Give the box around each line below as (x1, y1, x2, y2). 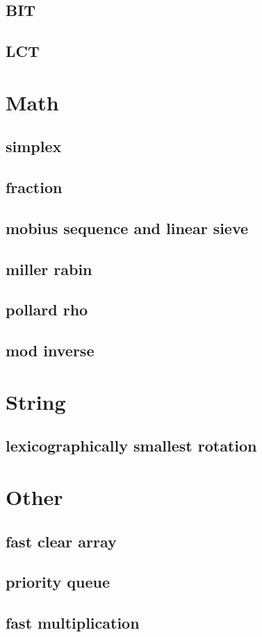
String (6, 387, 66, 415)
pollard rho (6, 299, 88, 320)
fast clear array (6, 530, 117, 552)
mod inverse (6, 340, 95, 361)
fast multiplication (6, 612, 140, 634)
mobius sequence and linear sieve (6, 217, 249, 238)
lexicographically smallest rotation (6, 435, 257, 456)
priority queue (6, 571, 110, 593)
